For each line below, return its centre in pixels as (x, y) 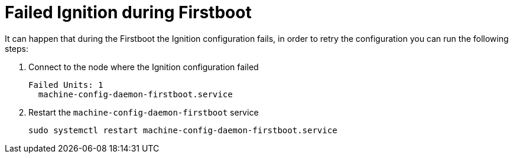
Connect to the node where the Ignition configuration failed (144, 67)
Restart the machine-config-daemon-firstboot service (144, 112)
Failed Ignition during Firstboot (128, 12)
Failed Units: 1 (66, 85)
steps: (17, 48)
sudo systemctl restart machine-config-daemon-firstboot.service (183, 130)
